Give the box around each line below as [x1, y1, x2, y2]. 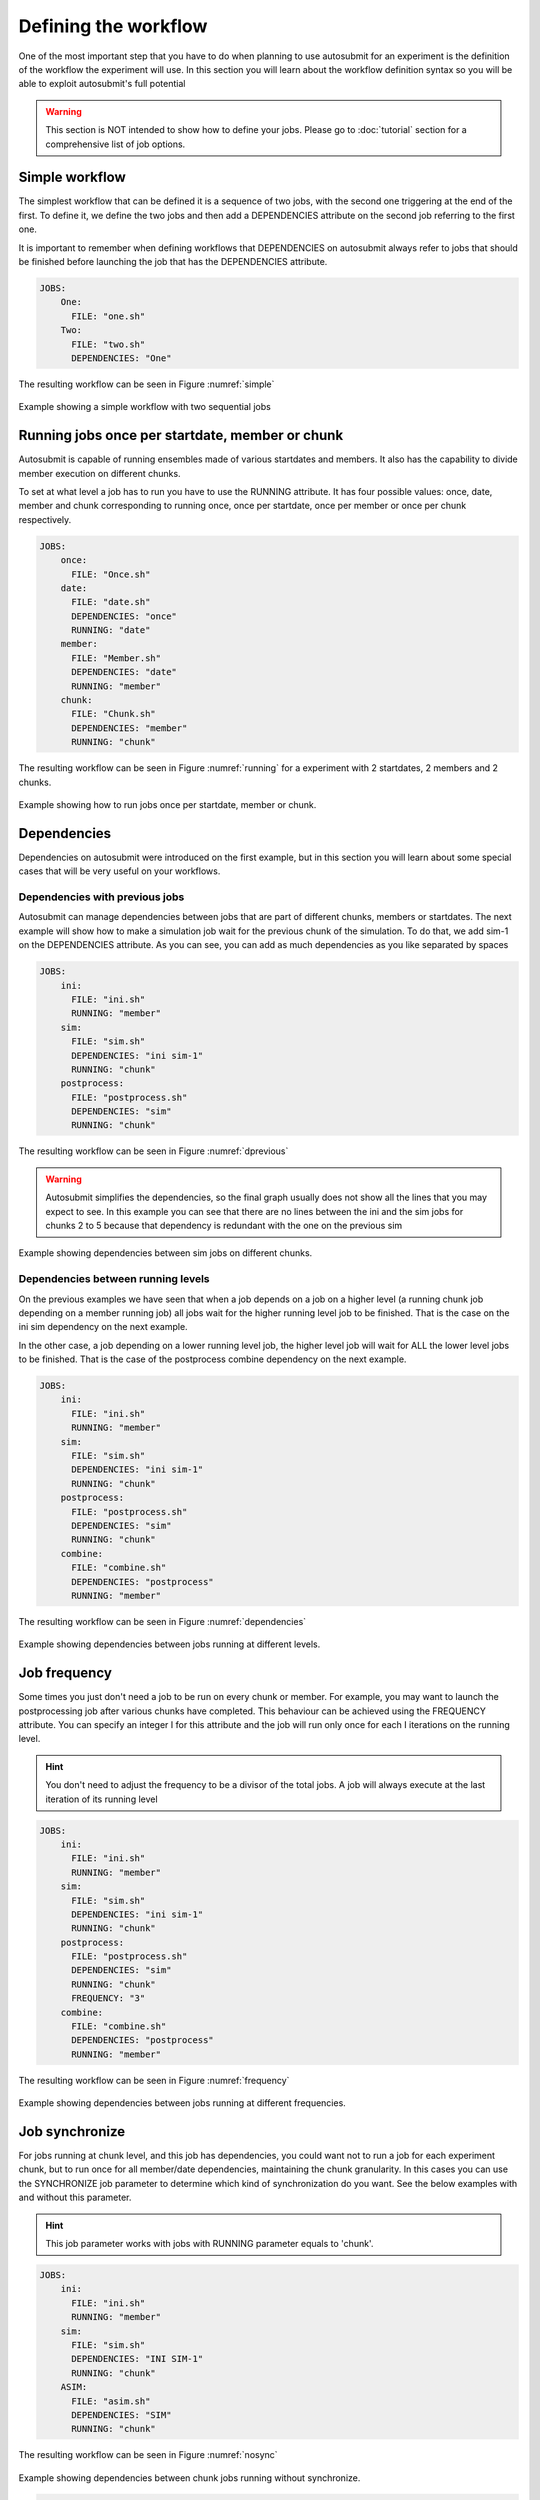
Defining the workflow [18, 15, 208, 37]
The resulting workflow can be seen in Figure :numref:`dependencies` [18, 1615, 307, 1627]
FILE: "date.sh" [71, 596, 151, 608]
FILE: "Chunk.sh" [71, 708, 157, 720]
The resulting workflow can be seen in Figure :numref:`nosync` [18, 2449, 279, 2461]
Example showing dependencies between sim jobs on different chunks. [18, 1247, 313, 1259]
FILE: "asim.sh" [71, 2395, 151, 2407]
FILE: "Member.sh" [71, 652, 162, 664]
